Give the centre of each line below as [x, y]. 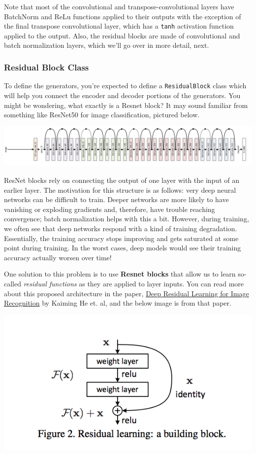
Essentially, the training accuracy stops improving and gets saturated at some [121, 238]
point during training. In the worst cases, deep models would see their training [123, 248]
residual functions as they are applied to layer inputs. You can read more [133, 283]
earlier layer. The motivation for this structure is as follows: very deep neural [120, 190]
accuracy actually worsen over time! [58, 257]
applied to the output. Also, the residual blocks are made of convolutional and [122, 35]
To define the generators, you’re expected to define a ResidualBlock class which [125, 86]
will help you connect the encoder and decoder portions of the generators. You [122, 95]
